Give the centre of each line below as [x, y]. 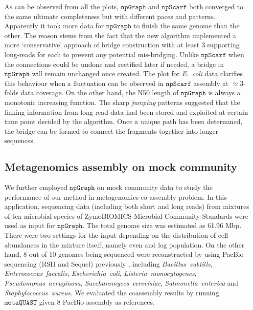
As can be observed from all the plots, [62, 6]
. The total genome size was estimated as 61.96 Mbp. [162, 225]
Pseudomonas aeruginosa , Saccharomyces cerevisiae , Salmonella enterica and [121, 283]
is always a [224, 93]
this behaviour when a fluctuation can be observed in [84, 83]
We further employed [36, 187]
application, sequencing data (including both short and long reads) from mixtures [127, 206]
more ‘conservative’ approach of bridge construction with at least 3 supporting [122, 45]
